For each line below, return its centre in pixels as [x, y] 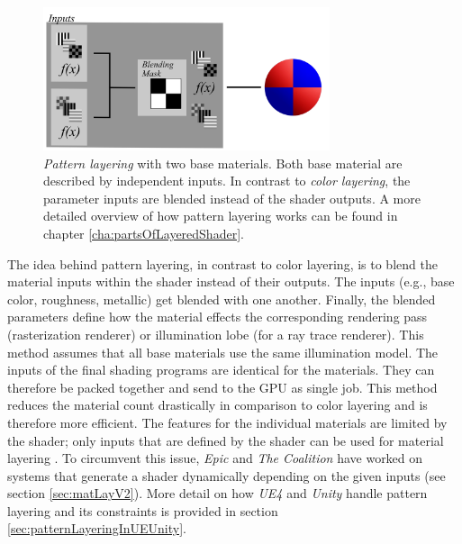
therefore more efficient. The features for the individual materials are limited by [227, 422]
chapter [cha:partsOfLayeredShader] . [144, 233]
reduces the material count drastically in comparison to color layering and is [217, 405]
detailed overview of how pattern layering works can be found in [221, 216]
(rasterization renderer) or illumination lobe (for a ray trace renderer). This [216, 334]
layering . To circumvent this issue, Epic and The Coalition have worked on [215, 458]
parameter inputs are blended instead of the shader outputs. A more [232, 198]
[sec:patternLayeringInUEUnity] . [97, 528]
